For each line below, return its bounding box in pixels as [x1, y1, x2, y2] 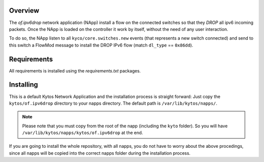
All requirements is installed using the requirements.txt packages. [9, 68, 141, 73]
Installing [9, 81, 39, 89]
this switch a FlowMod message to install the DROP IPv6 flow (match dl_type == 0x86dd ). [9, 42, 193, 48]
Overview [9, 6, 40, 15]
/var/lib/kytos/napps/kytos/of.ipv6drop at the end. [22, 130, 143, 136]
